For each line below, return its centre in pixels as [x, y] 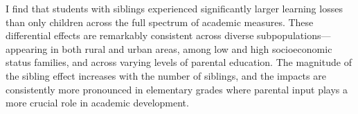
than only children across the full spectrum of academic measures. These [160, 22]
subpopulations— [294, 35]
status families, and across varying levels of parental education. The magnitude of [179, 62]
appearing [27, 48]
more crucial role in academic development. [97, 103]
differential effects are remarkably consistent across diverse [130, 35]
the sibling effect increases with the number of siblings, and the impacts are [166, 75]
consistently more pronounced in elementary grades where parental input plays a [177, 89]
